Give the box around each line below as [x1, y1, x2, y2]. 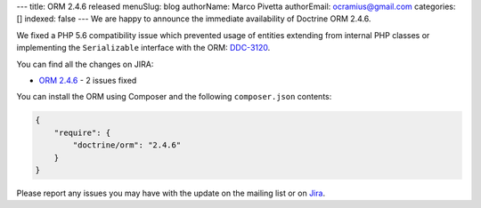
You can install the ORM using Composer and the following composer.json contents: [16, 92, 332, 102]
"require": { [53, 127, 111, 138]
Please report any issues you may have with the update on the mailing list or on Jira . [16, 188, 325, 198]
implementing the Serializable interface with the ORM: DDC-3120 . [16, 43, 271, 53]
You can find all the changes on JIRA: [16, 59, 154, 69]
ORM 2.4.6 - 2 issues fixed [38, 75, 137, 85]
